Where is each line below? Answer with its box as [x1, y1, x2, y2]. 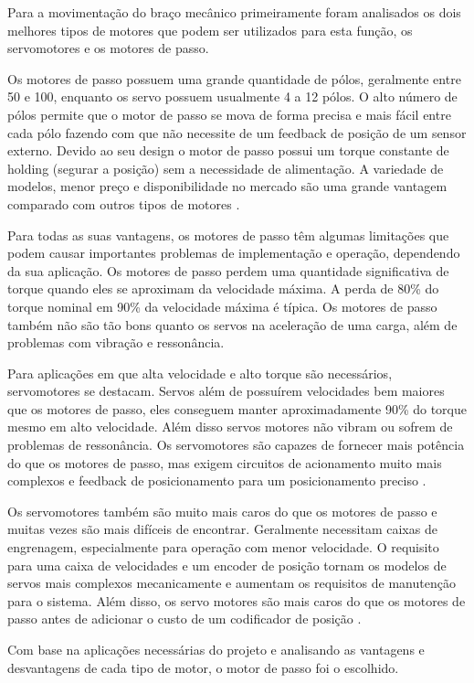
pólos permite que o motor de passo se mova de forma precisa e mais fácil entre [7, 104, 451, 123]
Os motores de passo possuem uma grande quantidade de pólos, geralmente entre [7, 69, 461, 88]
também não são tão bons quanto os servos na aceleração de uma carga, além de [7, 315, 458, 334]
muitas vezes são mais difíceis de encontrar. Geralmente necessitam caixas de [7, 519, 437, 539]
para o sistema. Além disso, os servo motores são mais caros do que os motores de [7, 591, 466, 610]
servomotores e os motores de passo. [7, 38, 209, 58]
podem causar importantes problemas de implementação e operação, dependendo [7, 243, 460, 262]
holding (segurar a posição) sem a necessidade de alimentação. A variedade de [7, 158, 444, 177]
